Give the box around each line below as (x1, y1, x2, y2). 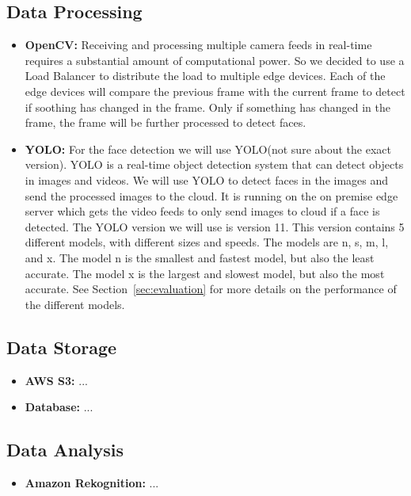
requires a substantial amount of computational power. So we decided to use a (25, 52, 405, 68)
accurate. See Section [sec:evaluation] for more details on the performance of (25, 280, 397, 297)
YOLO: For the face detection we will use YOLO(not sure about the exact (25, 140, 391, 157)
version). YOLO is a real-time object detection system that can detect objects (25, 156, 404, 173)
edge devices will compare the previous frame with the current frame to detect (25, 82, 405, 99)
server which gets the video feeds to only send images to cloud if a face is (25, 203, 380, 219)
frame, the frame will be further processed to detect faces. (25, 114, 306, 131)
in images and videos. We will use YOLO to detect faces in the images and (25, 171, 389, 188)
